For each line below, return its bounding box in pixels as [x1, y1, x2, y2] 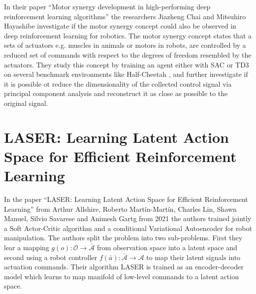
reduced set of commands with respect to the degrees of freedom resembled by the [4, 49, 252, 60]
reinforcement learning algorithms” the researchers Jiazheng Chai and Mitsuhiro [4, 11, 246, 21]
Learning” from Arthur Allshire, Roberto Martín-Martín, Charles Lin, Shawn [4, 203, 237, 214]
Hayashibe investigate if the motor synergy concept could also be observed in [4, 21, 236, 31]
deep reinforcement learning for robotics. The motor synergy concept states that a [4, 30, 252, 40]
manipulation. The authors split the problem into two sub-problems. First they [4, 232, 243, 243]
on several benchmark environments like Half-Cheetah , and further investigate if [4, 69, 248, 79]
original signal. [4, 98, 48, 108]
